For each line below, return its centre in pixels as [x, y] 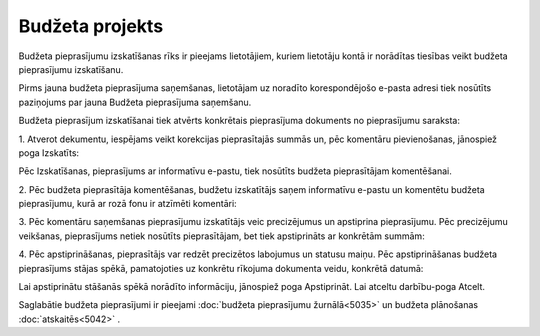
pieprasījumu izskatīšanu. [71, 69]
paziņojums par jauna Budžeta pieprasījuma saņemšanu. [135, 102]
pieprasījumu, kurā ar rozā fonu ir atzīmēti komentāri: [127, 204]
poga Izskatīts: [49, 152]
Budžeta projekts [91, 26]
